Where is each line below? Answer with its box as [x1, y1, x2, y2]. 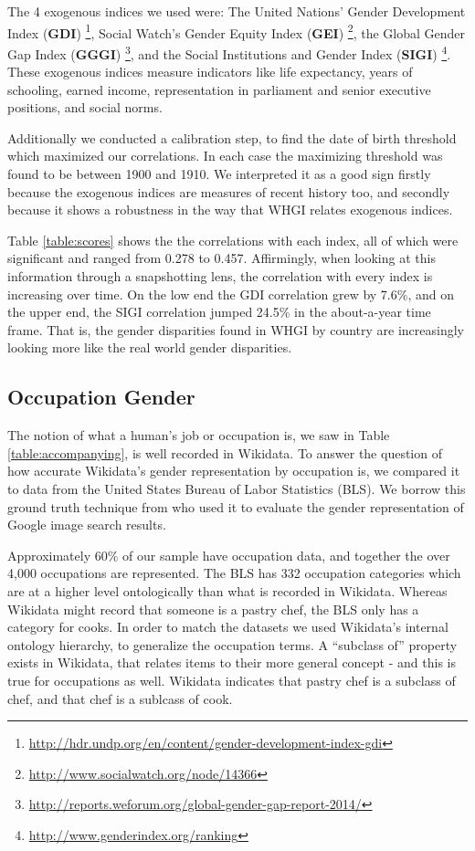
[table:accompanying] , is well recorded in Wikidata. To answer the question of [7, 443, 442, 462]
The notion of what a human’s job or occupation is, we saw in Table [7, 425, 390, 445]
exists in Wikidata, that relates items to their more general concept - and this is [7, 653, 456, 672]
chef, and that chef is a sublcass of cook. [7, 688, 233, 708]
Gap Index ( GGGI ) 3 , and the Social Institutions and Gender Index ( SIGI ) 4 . [7, 41, 451, 63]
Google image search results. [7, 515, 166, 534]
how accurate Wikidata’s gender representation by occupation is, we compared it [7, 461, 460, 480]
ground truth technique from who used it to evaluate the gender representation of [7, 497, 464, 516]
